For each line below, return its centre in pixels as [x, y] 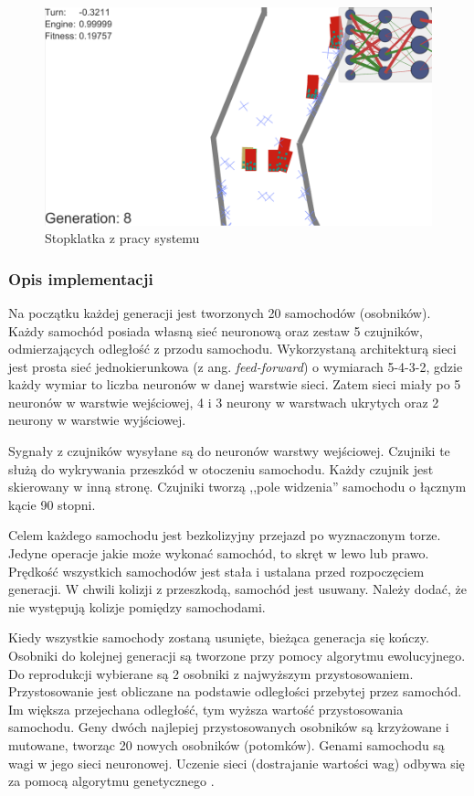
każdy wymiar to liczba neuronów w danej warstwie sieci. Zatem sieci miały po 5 [235, 384]
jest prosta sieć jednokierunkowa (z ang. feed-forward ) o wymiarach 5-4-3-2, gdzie [236, 366]
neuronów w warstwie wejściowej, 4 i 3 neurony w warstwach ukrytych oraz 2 [224, 402]
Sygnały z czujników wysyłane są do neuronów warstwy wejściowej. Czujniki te [229, 451]
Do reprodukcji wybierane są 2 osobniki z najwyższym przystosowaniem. [211, 673]
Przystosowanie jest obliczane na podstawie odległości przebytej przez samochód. [235, 691]
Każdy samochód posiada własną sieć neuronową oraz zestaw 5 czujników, [216, 330]
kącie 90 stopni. [52, 504]
